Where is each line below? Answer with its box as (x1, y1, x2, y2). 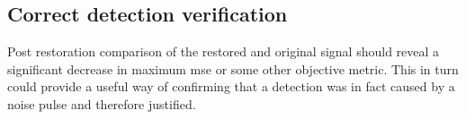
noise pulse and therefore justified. (7, 94, 196, 113)
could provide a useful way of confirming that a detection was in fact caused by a (7, 77, 455, 96)
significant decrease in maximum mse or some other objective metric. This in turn (7, 59, 459, 78)
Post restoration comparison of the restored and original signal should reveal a (7, 42, 440, 61)
